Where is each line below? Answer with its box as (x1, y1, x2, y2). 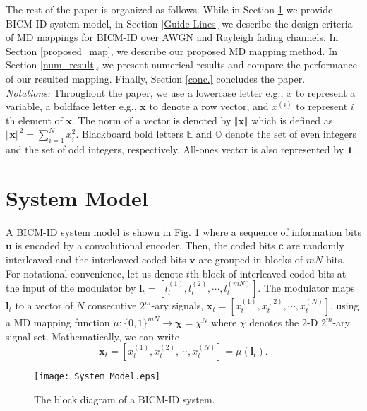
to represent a (295, 85, 356, 100)
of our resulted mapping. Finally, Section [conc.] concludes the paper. (6, 71, 306, 85)
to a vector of (15, 298, 73, 313)
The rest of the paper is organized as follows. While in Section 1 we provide (6, 2, 333, 16)
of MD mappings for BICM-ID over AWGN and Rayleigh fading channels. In (6, 30, 339, 44)
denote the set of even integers (224, 126, 357, 141)
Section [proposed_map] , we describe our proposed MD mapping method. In (6, 43, 338, 58)
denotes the (249, 315, 299, 330)
